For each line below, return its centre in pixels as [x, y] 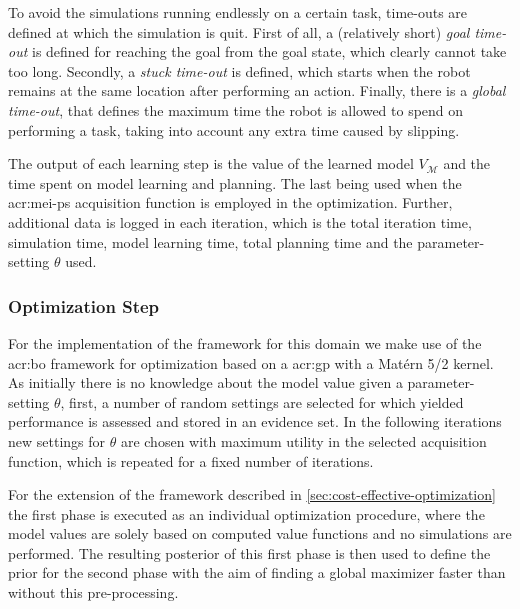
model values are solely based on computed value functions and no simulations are [260, 533]
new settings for [57, 440]
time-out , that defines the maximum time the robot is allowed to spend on [236, 109]
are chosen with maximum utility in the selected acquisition [303, 440]
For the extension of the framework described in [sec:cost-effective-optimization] [252, 494]
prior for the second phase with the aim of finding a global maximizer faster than [257, 572]
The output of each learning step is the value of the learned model [211, 163]
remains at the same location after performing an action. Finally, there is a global [257, 90]
